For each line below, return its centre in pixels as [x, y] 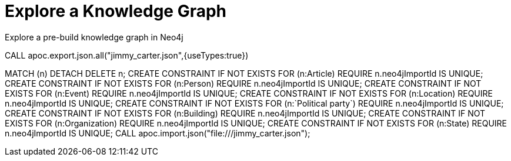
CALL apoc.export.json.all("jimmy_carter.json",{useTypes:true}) [127, 55]
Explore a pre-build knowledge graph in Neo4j [94, 37]
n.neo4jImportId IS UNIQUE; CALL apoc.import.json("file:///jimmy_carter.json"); [158, 133]
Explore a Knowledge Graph [116, 11]
